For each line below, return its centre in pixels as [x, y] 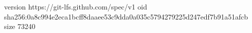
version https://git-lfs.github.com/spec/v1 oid [76, 6]
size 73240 [20, 26]
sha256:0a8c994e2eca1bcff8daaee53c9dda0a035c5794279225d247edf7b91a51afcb [126, 16]
